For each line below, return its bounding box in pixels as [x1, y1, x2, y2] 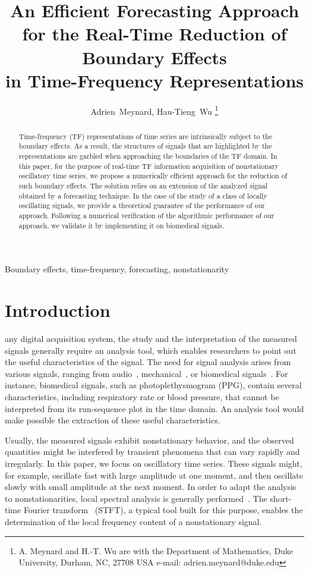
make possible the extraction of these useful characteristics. [5, 414, 220, 426]
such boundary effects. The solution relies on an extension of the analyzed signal [18, 181, 268, 191]
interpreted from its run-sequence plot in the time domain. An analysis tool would [5, 402, 304, 414]
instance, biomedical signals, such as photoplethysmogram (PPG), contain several [5, 379, 302, 391]
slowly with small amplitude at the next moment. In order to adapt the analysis [5, 480, 297, 493]
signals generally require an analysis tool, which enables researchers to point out [5, 344, 297, 356]
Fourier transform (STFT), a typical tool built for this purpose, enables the [23, 504, 303, 516]
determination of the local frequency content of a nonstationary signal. [5, 515, 262, 527]
